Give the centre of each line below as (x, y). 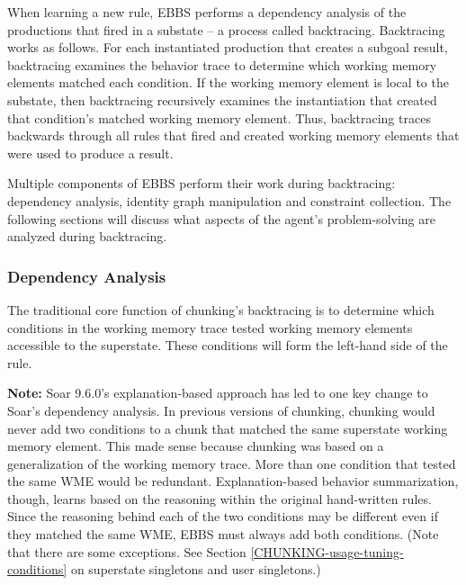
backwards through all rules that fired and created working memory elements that (233, 135)
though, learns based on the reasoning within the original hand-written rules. (220, 498)
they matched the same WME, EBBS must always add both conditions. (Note (223, 534)
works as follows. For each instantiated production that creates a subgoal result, (228, 47)
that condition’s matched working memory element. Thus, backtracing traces (219, 117)
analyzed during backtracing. (87, 236)
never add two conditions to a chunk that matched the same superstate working (228, 428)
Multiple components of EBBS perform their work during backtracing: (202, 183)
